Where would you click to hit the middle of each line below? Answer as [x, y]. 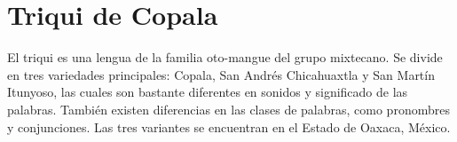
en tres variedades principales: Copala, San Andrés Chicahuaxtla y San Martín [221, 74]
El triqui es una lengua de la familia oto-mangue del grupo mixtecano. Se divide [225, 57]
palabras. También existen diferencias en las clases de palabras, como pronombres [228, 109]
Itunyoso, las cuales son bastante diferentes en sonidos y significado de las [208, 92]
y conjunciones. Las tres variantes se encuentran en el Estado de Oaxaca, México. [229, 126]
